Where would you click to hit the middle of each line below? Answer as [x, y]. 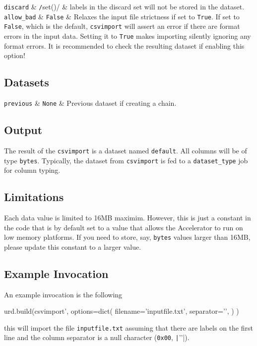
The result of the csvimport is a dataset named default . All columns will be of [126, 150]
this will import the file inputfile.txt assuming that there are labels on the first [128, 327]
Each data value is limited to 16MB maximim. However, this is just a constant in [128, 217]
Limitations [34, 197]
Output [23, 130]
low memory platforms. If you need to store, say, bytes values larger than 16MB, [127, 237]
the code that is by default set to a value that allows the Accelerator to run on [124, 227]
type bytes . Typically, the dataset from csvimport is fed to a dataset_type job [126, 160]
